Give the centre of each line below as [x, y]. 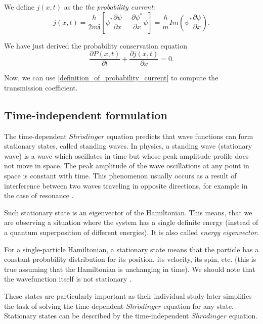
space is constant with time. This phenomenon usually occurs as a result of [120, 176]
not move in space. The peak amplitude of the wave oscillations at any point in [127, 166]
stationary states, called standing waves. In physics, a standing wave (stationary [128, 146]
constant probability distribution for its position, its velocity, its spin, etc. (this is [130, 259]
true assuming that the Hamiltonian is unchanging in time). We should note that [130, 269]
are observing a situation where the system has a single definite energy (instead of [131, 222]
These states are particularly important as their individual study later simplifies [128, 295]
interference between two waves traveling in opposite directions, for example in [126, 185]
